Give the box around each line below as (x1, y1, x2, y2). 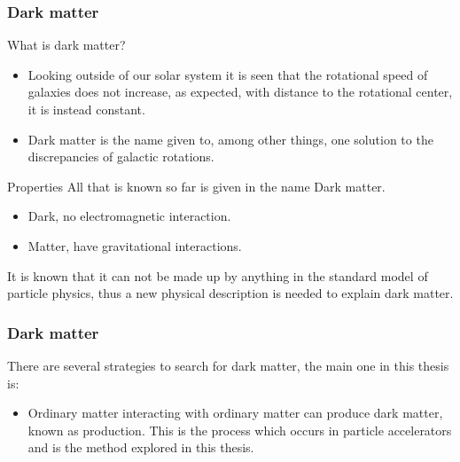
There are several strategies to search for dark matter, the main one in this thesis (7, 356, 449, 374)
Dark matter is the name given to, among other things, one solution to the (27, 129, 433, 148)
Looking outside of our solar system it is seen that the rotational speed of (27, 65, 428, 83)
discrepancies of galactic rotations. (27, 147, 214, 166)
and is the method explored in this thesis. (27, 438, 254, 457)
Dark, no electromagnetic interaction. (27, 207, 231, 225)
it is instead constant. (27, 100, 145, 118)
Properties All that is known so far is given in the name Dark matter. (7, 176, 386, 195)
